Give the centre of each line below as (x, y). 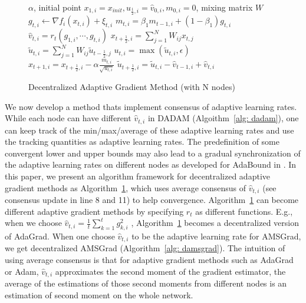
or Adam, (22, 271)
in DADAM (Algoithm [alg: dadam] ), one (223, 118)
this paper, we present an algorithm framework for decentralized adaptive (137, 176)
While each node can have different (68, 118)
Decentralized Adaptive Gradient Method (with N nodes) (132, 86)
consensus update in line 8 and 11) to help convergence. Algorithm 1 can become (152, 200)
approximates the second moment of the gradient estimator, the (170, 271)
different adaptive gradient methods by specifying (94, 211)
